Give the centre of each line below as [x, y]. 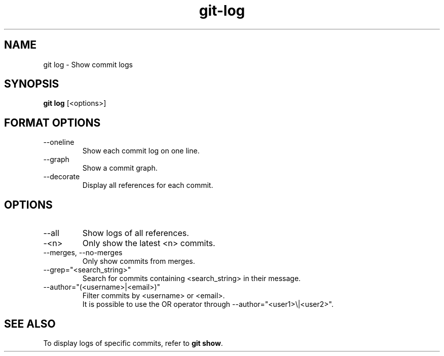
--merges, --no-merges [83, 253]
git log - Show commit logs [88, 64]
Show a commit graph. [120, 168]
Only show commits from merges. [139, 261]
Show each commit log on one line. [141, 151]
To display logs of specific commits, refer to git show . [133, 343]
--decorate [62, 177]
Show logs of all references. [136, 233]
